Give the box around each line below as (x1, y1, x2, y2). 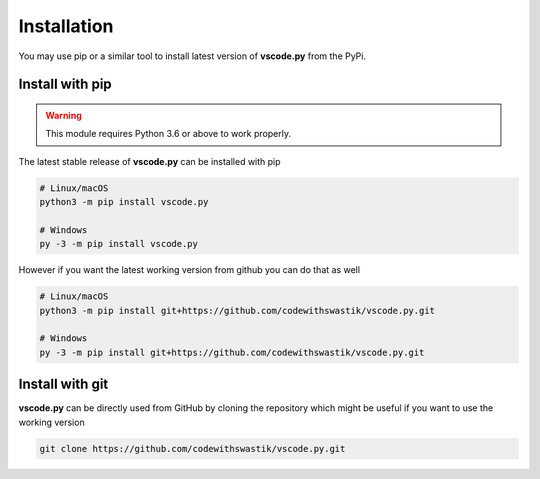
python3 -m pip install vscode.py (39, 196, 209, 208)
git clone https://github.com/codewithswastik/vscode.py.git (39, 443, 346, 454)
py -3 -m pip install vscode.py (39, 238, 199, 250)
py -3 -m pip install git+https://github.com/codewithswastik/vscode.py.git (39, 346, 425, 358)
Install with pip (18, 76, 112, 93)
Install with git (18, 376, 109, 393)
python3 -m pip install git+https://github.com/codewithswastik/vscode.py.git (39, 305, 435, 316)
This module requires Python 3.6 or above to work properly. (45, 128, 292, 140)
